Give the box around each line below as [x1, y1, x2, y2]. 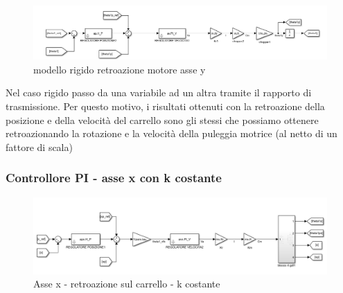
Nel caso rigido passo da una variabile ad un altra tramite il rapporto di [6, 85, 312, 100]
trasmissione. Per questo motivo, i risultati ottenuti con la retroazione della [6, 99, 325, 114]
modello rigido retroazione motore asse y [33, 62, 206, 76]
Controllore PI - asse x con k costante [6, 169, 222, 186]
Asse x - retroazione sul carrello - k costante [33, 276, 220, 291]
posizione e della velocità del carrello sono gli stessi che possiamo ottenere [6, 112, 319, 127]
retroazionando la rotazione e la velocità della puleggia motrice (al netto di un [6, 126, 337, 141]
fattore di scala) [6, 139, 73, 154]
